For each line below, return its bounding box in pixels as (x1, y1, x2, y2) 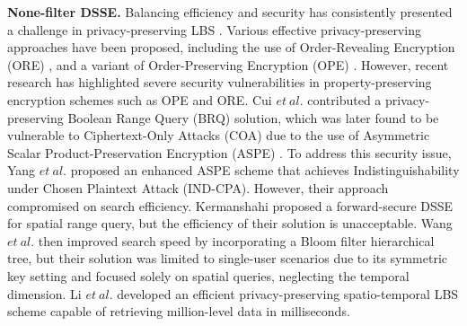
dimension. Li (7, 284, 82, 303)
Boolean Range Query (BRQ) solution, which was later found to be (67, 108, 439, 127)
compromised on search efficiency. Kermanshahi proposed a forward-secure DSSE (7, 196, 454, 215)
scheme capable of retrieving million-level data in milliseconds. (7, 302, 350, 321)
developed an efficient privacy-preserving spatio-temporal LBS (117, 284, 459, 303)
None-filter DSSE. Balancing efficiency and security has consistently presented (7, 3, 453, 21)
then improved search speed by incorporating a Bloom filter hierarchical (38, 231, 435, 250)
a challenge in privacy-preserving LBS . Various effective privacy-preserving (7, 20, 421, 39)
